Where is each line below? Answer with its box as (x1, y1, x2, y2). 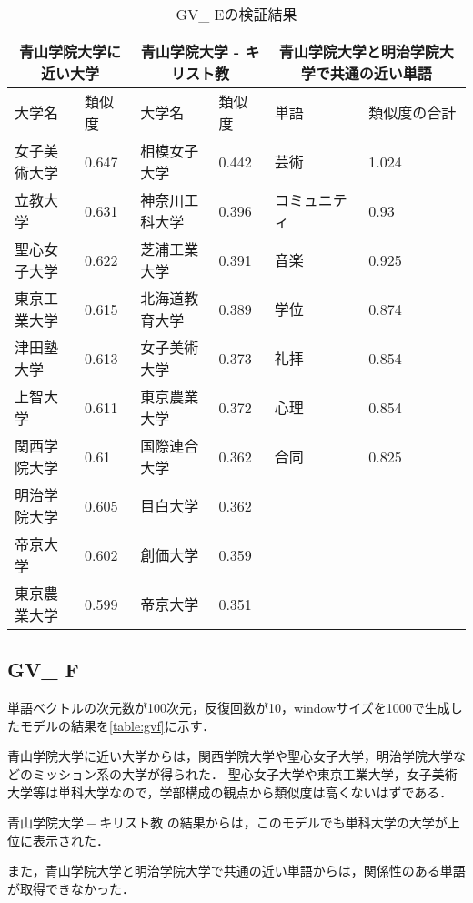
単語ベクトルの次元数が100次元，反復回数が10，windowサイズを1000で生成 (7, 698, 450, 717)
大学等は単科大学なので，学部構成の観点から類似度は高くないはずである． (7, 782, 453, 801)
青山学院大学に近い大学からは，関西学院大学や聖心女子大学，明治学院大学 (7, 746, 453, 766)
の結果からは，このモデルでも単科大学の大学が (166, 813, 448, 832)
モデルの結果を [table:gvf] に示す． (19, 715, 216, 735)
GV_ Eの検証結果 (176, 4, 297, 25)
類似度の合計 (368, 102, 457, 123)
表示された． (32, 830, 109, 849)
